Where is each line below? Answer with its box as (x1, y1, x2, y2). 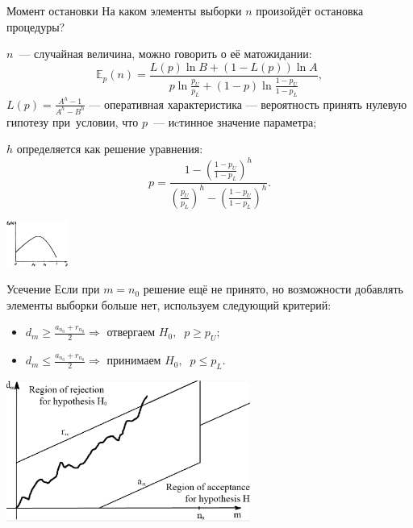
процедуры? (6, 18, 65, 35)
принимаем (106, 351, 161, 368)
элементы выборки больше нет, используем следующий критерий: (6, 296, 332, 313)
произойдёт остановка (256, 2, 364, 19)
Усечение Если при (6, 281, 100, 297)
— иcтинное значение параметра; (152, 113, 317, 130)
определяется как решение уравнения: (16, 140, 203, 157)
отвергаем (106, 323, 156, 340)
